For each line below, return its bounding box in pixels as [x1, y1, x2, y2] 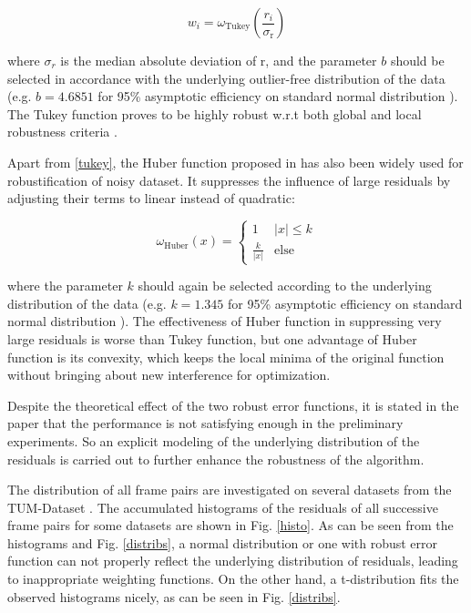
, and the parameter [265, 51, 377, 69]
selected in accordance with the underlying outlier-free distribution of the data [7, 68, 445, 87]
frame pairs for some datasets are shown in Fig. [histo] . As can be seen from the [7, 516, 454, 535]
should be [390, 51, 445, 69]
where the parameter [7, 276, 123, 295]
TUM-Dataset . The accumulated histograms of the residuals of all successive [7, 497, 438, 516]
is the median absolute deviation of [60, 51, 257, 69]
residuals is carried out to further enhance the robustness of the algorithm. [7, 449, 425, 468]
